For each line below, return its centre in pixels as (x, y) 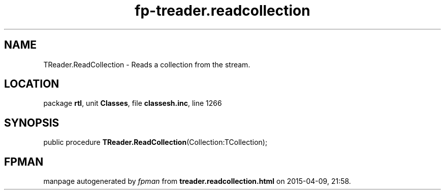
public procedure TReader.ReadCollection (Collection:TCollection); (155, 142)
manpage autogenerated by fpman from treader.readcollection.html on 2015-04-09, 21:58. (197, 181)
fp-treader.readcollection (222, 11)
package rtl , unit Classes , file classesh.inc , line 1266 (133, 103)
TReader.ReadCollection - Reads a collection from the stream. (147, 64)
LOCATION (32, 84)
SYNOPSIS (32, 123)
